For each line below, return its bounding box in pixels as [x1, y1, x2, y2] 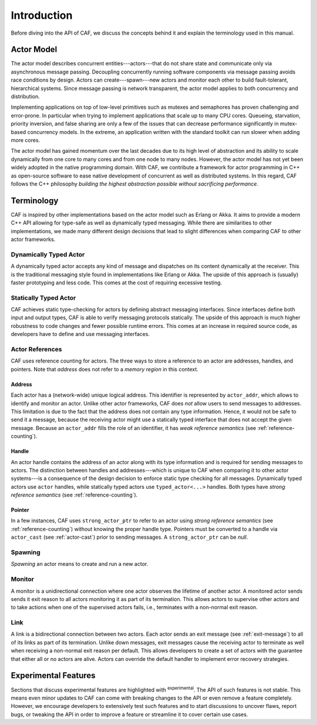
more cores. [11, 136, 41, 143]
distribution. [11, 93, 41, 100]
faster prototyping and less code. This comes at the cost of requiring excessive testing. [11, 279, 222, 286]
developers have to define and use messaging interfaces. [11, 331, 150, 338]
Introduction [11, 9, 73, 22]
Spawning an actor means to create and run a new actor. [11, 560, 149, 568]
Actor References [11, 345, 62, 353]
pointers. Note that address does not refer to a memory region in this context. [11, 365, 199, 372]
